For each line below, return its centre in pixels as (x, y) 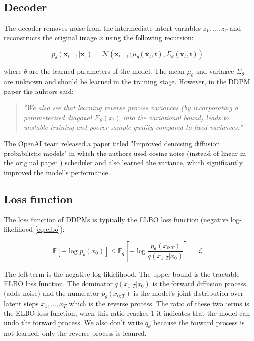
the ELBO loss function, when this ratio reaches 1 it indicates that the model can (127, 313)
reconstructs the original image (51, 37)
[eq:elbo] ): (50, 229)
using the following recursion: (149, 37)
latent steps (21, 303)
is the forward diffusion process (199, 283)
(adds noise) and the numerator (52, 293)
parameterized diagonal (58, 117)
